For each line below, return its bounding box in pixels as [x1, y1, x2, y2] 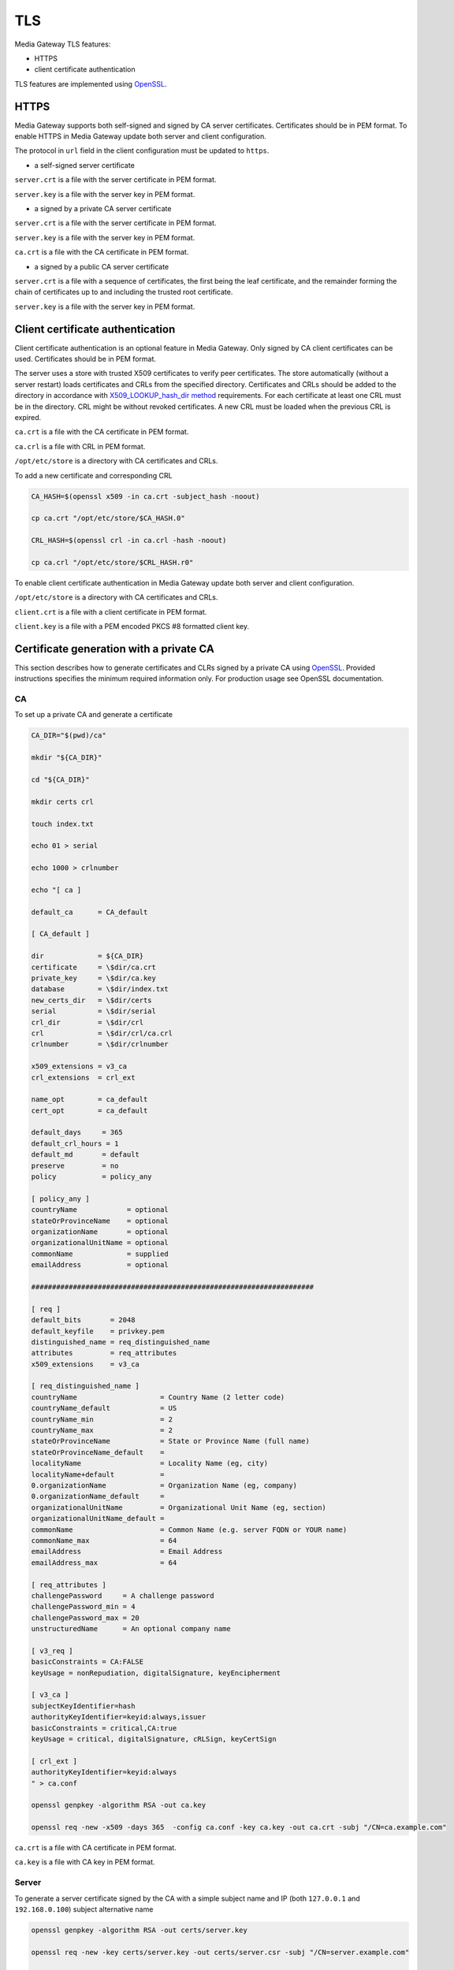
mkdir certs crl [31, 797, 95, 806]
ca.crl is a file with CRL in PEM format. [14, 441, 146, 451]
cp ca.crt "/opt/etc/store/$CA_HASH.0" [31, 514, 185, 523]
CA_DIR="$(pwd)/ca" [31, 731, 106, 740]
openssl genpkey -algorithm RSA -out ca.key [31, 1801, 207, 1810]
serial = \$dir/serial [31, 1007, 157, 1016]
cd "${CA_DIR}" [31, 775, 90, 784]
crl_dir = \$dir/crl [31, 1017, 144, 1027]
